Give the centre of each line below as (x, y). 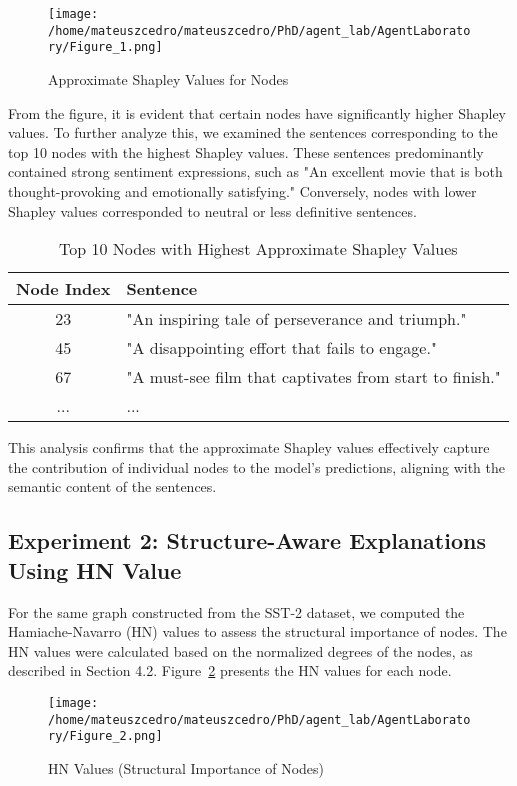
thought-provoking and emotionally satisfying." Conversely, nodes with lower (242, 190)
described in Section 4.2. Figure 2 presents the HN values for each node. (230, 670)
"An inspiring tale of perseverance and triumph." (296, 319)
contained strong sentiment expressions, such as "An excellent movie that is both (255, 171)
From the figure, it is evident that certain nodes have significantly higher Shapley (257, 112)
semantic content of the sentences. (112, 486)
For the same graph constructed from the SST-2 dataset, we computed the (236, 611)
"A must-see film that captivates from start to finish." (313, 377)
